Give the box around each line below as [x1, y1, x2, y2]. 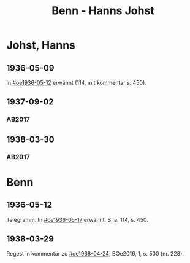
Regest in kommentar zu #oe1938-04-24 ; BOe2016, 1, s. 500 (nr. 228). [6, 250, 184, 257]
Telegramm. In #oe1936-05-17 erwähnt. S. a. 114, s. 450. [6, 216, 148, 223]
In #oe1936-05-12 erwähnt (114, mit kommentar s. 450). [6, 79, 147, 86]
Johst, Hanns [6, 38, 75, 52]
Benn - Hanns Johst [51, 4, 154, 18]
